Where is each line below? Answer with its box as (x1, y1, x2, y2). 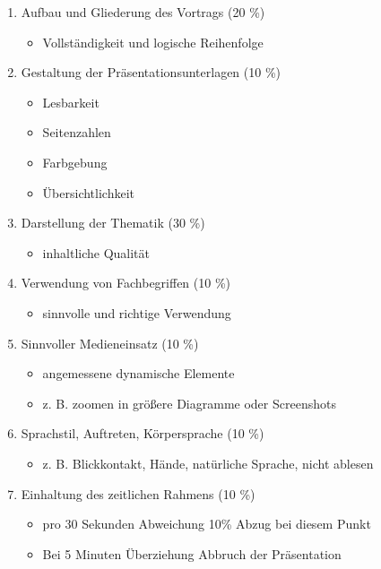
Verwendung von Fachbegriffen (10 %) (21, 273, 231, 292)
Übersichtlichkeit (42, 183, 134, 202)
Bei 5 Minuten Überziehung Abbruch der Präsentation (42, 544, 342, 563)
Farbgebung (42, 152, 108, 171)
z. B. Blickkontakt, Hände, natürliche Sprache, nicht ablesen (42, 453, 374, 472)
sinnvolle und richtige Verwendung (42, 303, 231, 322)
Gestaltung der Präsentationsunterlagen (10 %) (21, 63, 281, 82)
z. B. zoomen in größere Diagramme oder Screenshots (42, 393, 336, 412)
